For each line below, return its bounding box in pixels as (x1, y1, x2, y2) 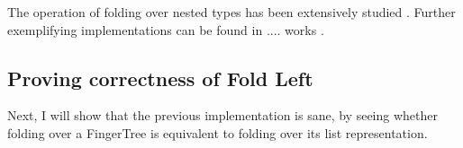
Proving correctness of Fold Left (7, 64, 313, 91)
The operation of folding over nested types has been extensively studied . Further (7, 3, 456, 21)
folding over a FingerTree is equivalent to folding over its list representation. (7, 123, 428, 142)
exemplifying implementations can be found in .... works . (7, 20, 324, 39)
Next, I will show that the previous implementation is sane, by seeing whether (7, 106, 438, 125)
